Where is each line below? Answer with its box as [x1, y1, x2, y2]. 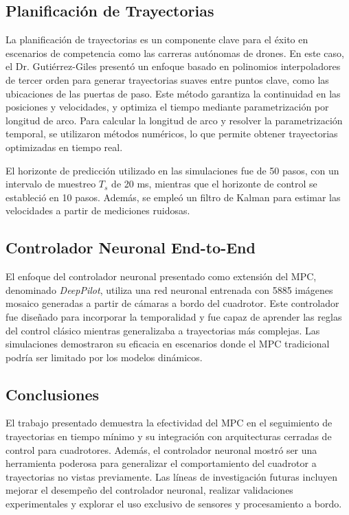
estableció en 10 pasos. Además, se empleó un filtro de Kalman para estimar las [5, 190, 341, 204]
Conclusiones [5, 383, 100, 404]
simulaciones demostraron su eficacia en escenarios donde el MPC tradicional [5, 336, 330, 351]
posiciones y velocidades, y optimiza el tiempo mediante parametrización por [5, 100, 329, 114]
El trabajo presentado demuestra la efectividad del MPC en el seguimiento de [5, 415, 333, 430]
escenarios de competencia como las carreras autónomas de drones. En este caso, [5, 45, 344, 60]
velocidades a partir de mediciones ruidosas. [5, 203, 190, 218]
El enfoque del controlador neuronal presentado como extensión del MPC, [5, 269, 317, 284]
